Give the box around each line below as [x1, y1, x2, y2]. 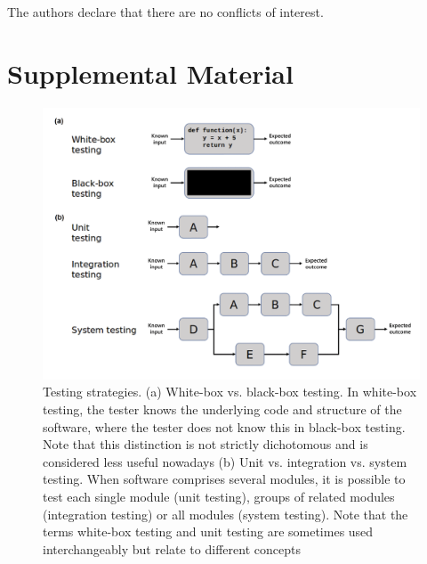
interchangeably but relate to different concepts [43, 539, 301, 558]
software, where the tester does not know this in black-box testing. [43, 417, 406, 436]
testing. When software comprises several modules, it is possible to [43, 470, 406, 488]
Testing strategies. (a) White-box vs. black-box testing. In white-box [43, 382, 417, 401]
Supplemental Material [7, 54, 294, 91]
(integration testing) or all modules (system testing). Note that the [43, 504, 408, 523]
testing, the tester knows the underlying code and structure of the [43, 400, 402, 419]
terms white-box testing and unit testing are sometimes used [43, 522, 374, 541]
